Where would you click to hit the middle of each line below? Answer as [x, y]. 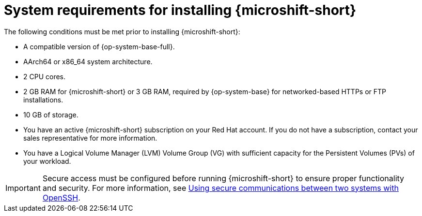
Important [23, 188]
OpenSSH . [61, 197]
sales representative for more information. [90, 138]
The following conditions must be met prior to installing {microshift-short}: [122, 31]
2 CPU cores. [45, 76]
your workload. [47, 161]
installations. [43, 100]
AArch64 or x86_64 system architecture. [88, 61]
